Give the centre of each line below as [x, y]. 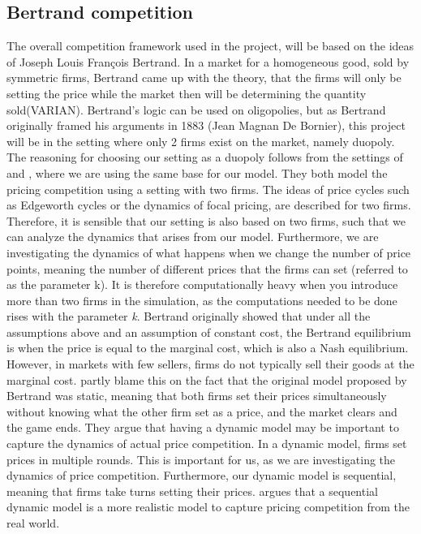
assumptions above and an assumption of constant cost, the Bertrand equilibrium [209, 332]
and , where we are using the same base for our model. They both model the [197, 172]
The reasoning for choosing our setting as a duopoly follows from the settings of [205, 157]
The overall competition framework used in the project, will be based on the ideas [210, 46]
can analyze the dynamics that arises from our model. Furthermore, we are [193, 237]
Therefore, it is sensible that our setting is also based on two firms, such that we [206, 220]
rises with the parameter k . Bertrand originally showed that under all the [189, 316]
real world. [33, 523]
